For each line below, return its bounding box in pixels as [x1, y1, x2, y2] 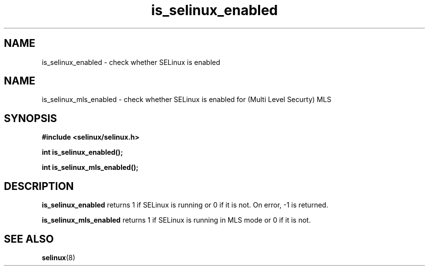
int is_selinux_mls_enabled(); [42, 163, 139, 172]
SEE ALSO [4, 232, 54, 245]
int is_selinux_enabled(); [42, 148, 123, 157]
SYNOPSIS [4, 112, 57, 125]
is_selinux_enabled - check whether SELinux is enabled [42, 58, 220, 66]
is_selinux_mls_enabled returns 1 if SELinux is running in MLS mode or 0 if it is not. [42, 216, 311, 225]
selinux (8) [42, 253, 75, 262]
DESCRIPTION [4, 180, 74, 192]
